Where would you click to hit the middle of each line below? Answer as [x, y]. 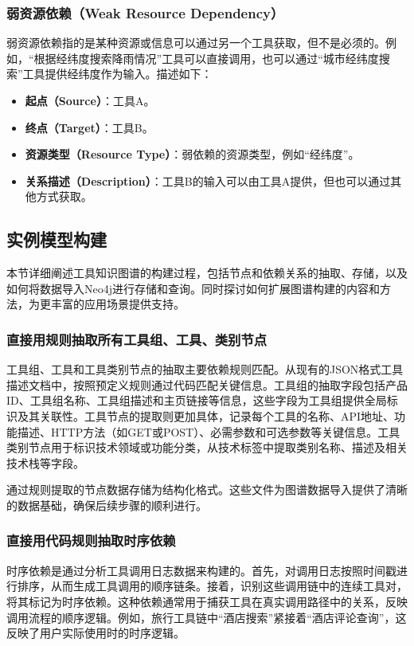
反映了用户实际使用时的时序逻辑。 [96, 633]
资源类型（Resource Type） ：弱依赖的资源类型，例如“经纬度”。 [192, 154]
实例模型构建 [57, 239]
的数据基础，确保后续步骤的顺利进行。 [107, 505]
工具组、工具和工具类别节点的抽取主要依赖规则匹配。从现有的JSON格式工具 [205, 369]
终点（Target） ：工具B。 [89, 127]
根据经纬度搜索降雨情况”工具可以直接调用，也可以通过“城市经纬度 [206, 58]
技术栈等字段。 [45, 462]
